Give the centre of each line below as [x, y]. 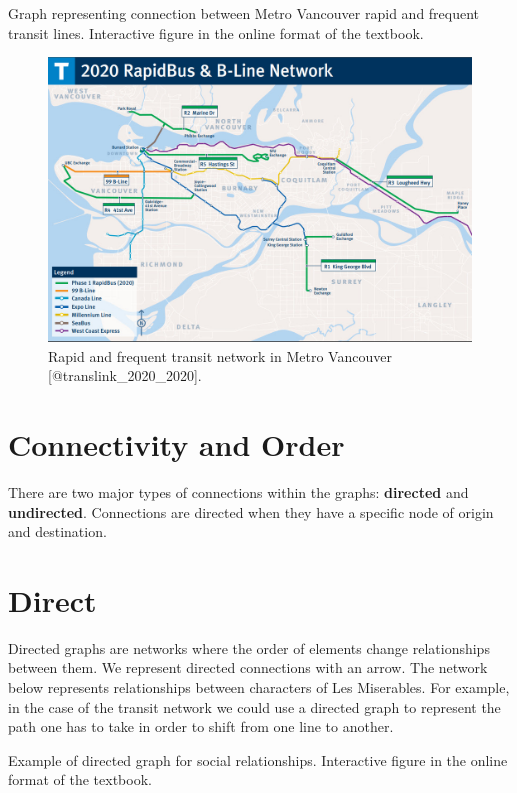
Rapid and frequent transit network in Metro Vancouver [220, 355]
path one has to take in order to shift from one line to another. [201, 726]
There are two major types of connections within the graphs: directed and [238, 491]
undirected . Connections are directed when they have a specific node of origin [251, 511]
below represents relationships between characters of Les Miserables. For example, [259, 687]
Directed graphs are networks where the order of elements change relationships [249, 647]
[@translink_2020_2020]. [125, 375]
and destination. [57, 531]
